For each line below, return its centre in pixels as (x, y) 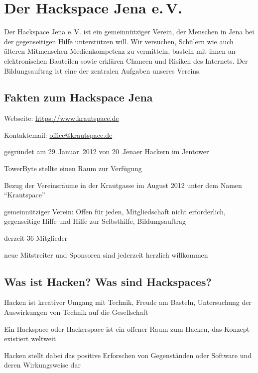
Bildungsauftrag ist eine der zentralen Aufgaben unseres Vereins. (103, 70)
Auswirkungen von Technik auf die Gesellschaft (76, 312)
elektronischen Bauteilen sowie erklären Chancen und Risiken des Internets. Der (126, 60)
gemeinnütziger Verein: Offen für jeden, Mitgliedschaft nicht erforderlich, (115, 211)
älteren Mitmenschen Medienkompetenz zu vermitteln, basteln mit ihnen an (120, 51)
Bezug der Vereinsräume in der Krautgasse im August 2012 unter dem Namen (123, 185)
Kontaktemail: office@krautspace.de (58, 135)
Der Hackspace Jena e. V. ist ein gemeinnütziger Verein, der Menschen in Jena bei (129, 32)
